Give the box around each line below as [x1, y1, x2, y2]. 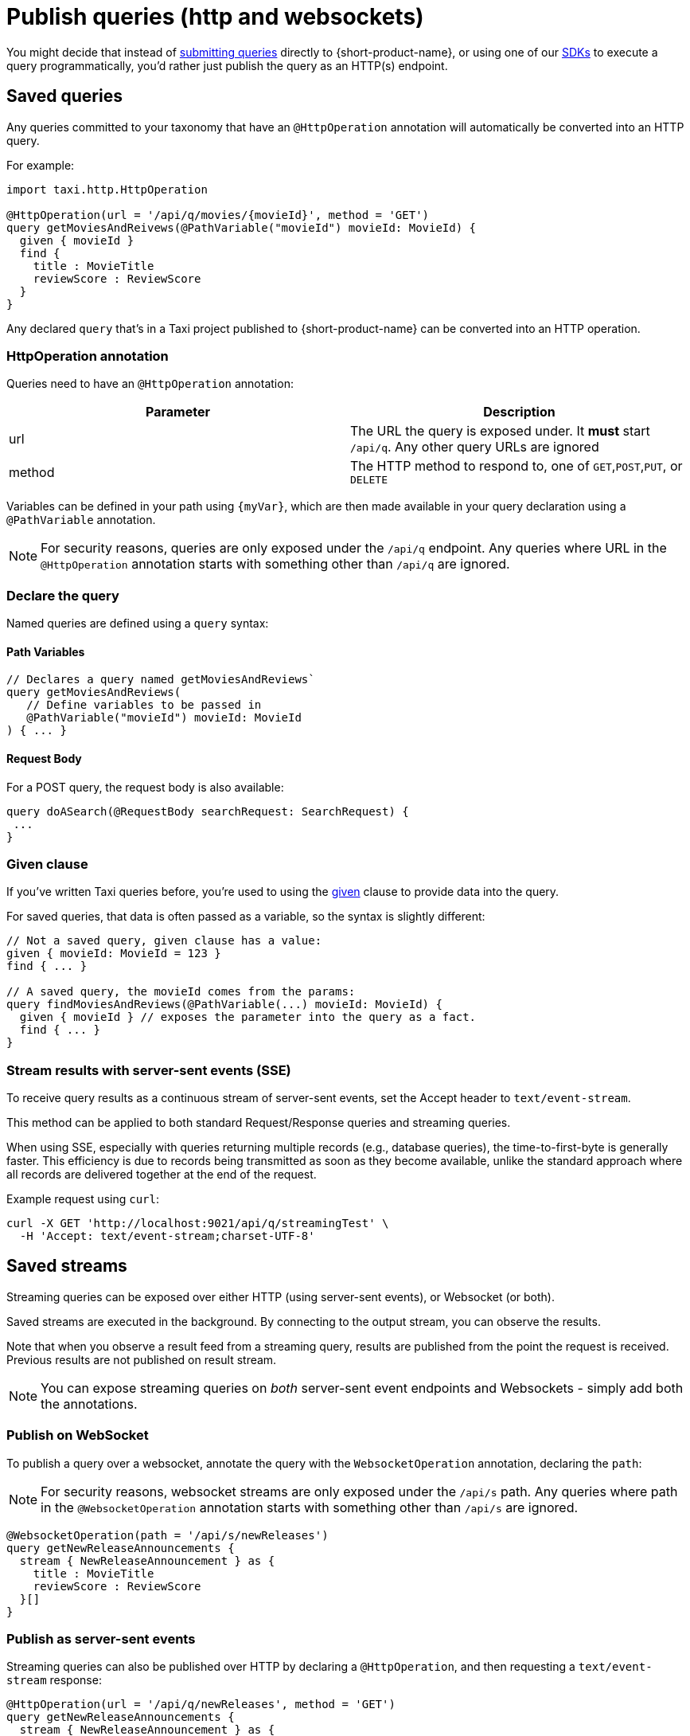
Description [483, 404, 556, 420]
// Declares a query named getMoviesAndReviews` [6, 673, 315, 686]
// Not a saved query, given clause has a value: [6, 934, 322, 948]
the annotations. [41, 1395, 138, 1412]
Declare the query [6, 587, 119, 604]
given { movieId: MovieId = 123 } [6, 947, 221, 960]
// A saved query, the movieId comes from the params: [6, 985, 356, 999]
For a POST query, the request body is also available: [6, 780, 284, 794]
